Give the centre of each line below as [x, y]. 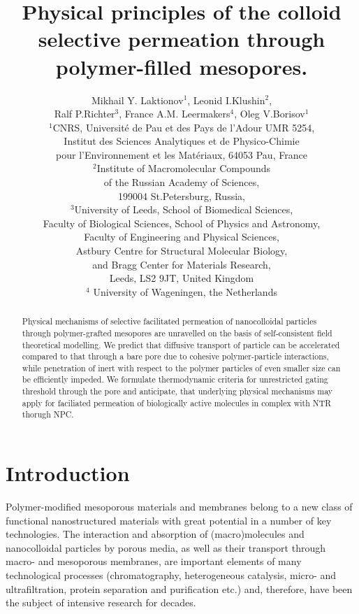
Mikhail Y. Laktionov [137, 100]
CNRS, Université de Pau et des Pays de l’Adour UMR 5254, [184, 127]
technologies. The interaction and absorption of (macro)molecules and [155, 534]
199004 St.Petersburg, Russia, [182, 195]
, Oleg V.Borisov [270, 114]
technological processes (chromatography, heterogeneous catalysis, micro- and [171, 575]
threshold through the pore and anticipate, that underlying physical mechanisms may [177, 391]
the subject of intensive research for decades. [101, 602]
